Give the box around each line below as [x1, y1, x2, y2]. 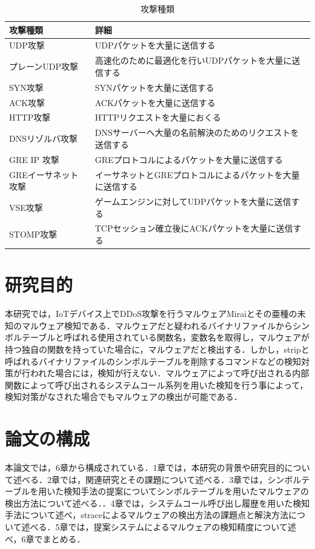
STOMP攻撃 [9, 228, 58, 241]
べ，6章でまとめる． [5, 532, 85, 545]
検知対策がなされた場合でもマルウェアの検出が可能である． [5, 390, 242, 403]
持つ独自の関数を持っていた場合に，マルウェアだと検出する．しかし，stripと [5, 343, 310, 355]
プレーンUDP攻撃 [9, 60, 79, 73]
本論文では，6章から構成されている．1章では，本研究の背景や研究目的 [5, 461, 285, 474]
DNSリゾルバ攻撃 [9, 132, 78, 145]
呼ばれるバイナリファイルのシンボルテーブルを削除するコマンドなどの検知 [5, 354, 301, 367]
